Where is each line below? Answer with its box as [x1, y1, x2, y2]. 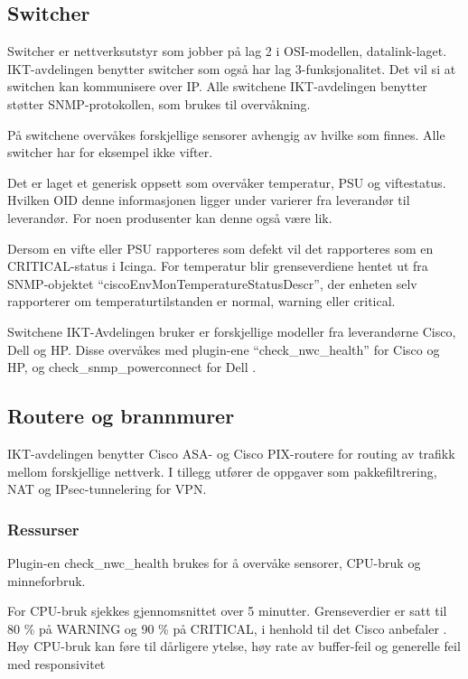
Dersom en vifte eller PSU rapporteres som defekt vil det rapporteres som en [7, 238, 434, 257]
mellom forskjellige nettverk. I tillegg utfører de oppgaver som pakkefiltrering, [7, 461, 437, 480]
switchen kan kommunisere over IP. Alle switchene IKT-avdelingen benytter [7, 77, 427, 96]
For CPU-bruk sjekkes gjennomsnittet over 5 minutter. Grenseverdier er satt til [7, 601, 447, 620]
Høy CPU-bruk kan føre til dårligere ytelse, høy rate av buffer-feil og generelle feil [7, 637, 461, 656]
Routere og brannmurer [7, 402, 235, 430]
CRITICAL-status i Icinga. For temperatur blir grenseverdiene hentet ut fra [7, 256, 428, 275]
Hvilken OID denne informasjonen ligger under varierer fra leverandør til [7, 191, 410, 209]
